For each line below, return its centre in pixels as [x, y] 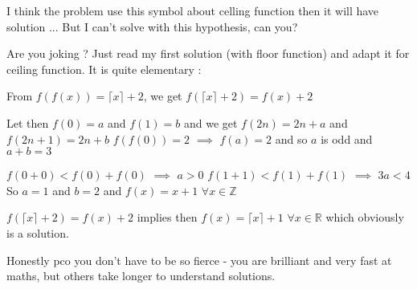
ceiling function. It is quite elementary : [104, 69]
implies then [167, 217]
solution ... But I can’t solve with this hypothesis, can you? [152, 26]
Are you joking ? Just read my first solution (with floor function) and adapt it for [208, 53]
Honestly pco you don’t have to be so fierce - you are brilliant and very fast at [199, 260]
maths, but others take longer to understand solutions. [141, 276]
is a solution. [38, 232]
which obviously [365, 217]
